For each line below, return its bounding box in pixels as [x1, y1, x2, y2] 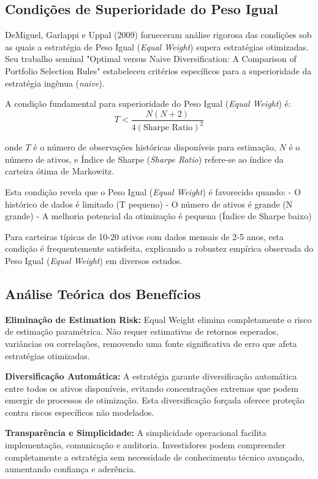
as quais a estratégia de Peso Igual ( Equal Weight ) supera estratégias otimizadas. [5, 40, 309, 53]
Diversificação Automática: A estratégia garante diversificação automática [5, 370, 297, 383]
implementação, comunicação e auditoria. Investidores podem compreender [5, 438, 286, 451]
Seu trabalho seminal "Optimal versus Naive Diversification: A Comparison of [5, 52, 297, 65]
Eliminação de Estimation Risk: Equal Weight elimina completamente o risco [5, 313, 312, 325]
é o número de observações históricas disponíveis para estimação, [33, 141, 276, 154]
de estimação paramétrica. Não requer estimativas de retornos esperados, [5, 325, 279, 338]
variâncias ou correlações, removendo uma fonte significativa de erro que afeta [5, 337, 297, 349]
